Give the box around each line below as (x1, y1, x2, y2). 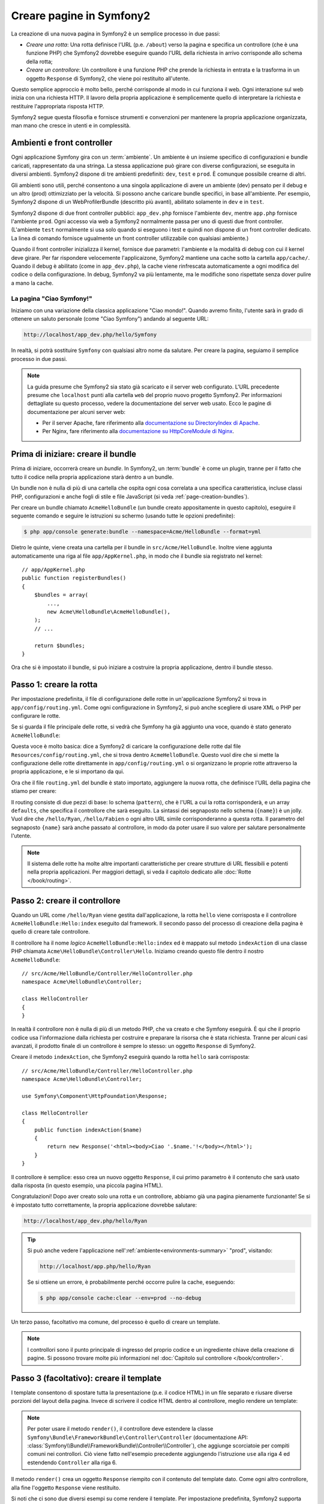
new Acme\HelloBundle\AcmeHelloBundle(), (47, 608, 171, 615)
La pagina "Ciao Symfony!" (11, 294, 92, 303)
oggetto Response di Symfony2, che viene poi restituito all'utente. (26, 75, 190, 82)
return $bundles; (34, 642, 85, 649)
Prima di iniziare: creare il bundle (11, 449, 137, 460)
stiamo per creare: (11, 787, 57, 795)
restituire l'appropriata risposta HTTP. (11, 102, 104, 109)
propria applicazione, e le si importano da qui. (11, 768, 125, 775)
